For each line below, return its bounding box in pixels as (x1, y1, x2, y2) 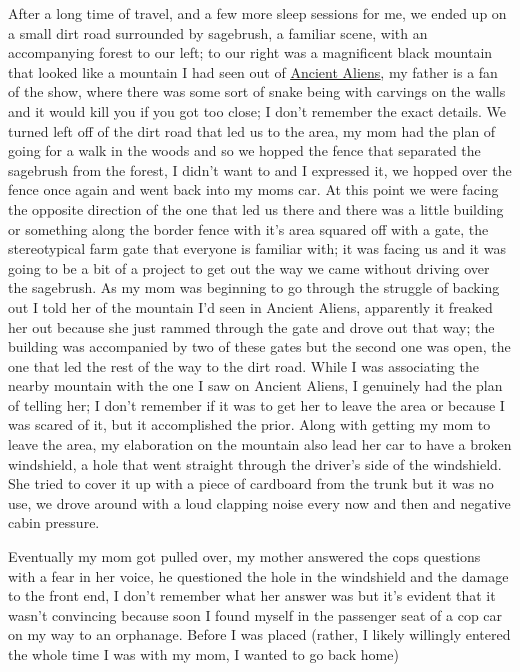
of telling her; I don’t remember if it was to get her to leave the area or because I (8, 394, 505, 415)
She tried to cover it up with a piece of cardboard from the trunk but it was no (8, 473, 494, 494)
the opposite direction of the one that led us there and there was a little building (8, 198, 504, 219)
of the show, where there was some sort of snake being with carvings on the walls (8, 81, 506, 102)
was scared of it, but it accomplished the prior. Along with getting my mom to (8, 414, 491, 435)
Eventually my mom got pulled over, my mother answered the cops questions (8, 546, 481, 567)
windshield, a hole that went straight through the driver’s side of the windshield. (8, 453, 502, 474)
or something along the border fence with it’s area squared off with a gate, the (8, 218, 489, 239)
